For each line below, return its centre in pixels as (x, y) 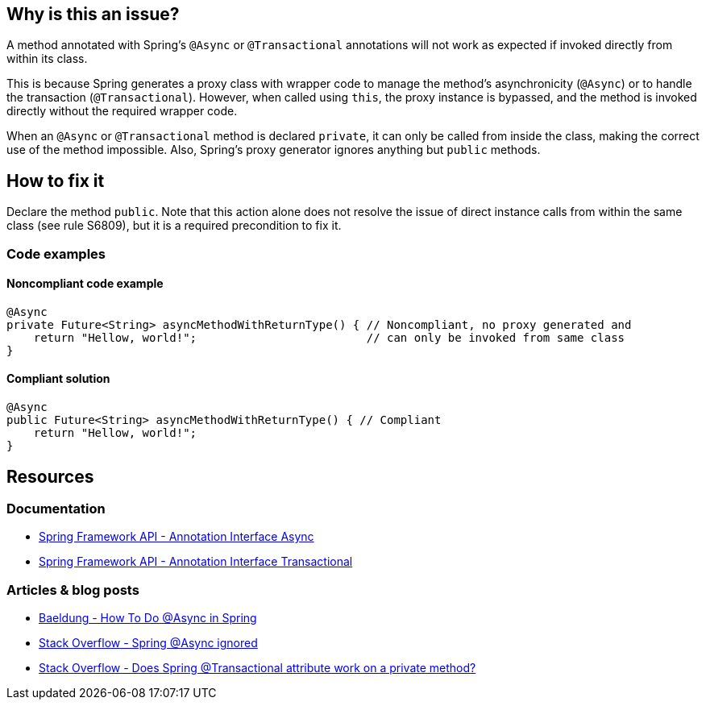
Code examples (56, 253)
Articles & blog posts (73, 590)
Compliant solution (58, 379)
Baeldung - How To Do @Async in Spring (148, 618)
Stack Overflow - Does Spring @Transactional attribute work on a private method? (257, 668)
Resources (50, 476)
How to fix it (56, 181)
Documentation (56, 508)
